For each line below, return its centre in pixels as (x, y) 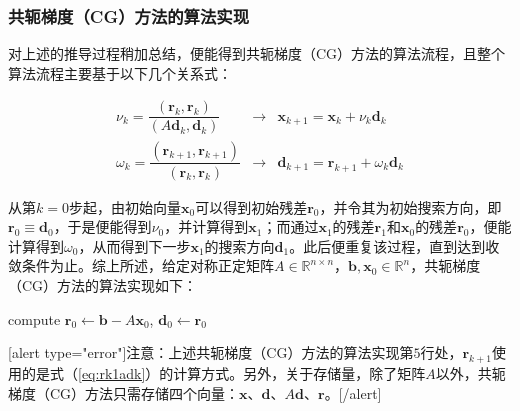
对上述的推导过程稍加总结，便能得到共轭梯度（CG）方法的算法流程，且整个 (257, 53)
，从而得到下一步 (134, 245)
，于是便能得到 (102, 226)
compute (34, 318)
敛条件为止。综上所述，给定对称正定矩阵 (141, 265)
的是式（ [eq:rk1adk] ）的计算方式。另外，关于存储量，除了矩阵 (223, 372)
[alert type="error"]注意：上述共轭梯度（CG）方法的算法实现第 (211, 352)
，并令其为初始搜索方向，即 (410, 206)
